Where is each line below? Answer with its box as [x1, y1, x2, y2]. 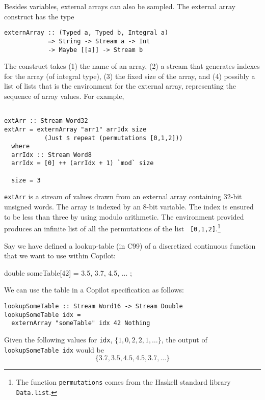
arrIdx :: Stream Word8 [11, 151, 92, 158]
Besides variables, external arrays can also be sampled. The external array [4, 1, 235, 11]
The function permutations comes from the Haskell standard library [16, 377, 231, 387]
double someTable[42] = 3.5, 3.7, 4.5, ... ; [4, 267, 132, 278]
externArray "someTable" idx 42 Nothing [11, 319, 150, 327]
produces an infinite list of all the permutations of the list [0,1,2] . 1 [4, 222, 221, 233]
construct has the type [4, 11, 74, 21]
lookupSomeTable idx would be [4, 344, 104, 355]
